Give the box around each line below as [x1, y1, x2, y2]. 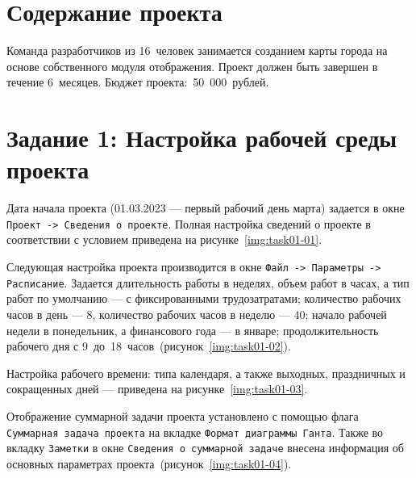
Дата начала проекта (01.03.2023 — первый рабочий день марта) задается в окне [6, 199, 405, 216]
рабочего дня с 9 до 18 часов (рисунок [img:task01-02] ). [6, 338, 291, 354]
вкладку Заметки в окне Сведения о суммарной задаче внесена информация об [6, 439, 404, 456]
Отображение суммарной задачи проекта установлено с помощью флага [6, 407, 359, 424]
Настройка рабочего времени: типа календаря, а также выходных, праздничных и [6, 364, 406, 381]
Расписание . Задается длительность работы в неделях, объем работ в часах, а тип [6, 274, 410, 291]
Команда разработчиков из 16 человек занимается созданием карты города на [6, 42, 388, 59]
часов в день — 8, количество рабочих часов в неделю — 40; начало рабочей [6, 305, 387, 322]
